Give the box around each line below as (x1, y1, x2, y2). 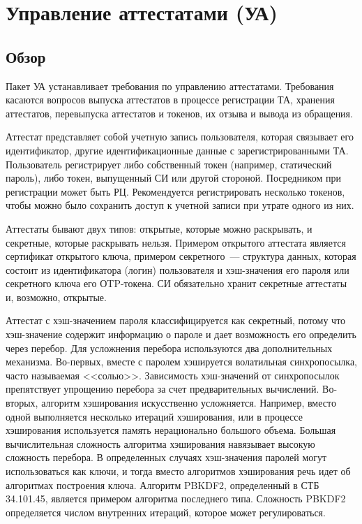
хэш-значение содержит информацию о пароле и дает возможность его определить (6, 327, 356, 342)
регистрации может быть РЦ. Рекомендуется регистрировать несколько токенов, (6, 184, 345, 198)
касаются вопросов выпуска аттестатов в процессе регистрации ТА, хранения (6, 92, 335, 107)
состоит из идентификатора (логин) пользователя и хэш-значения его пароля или (6, 262, 349, 277)
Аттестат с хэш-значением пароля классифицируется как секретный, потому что (6, 313, 346, 328)
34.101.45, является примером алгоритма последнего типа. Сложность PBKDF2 (6, 491, 346, 506)
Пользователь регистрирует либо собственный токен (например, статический (6, 157, 332, 171)
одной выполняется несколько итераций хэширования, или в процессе (6, 409, 303, 423)
